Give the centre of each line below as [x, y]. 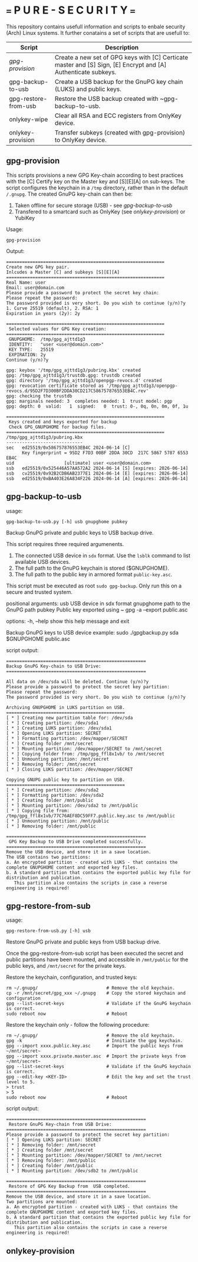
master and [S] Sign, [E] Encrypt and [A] [110, 64]
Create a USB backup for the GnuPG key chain [119, 81]
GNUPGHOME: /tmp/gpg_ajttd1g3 [47, 339]
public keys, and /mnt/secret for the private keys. [66, 966]
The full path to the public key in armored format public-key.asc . [93, 574]
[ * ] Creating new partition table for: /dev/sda [70, 718]
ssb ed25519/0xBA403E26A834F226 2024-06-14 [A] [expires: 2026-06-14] [97, 478]
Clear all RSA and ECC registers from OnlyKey [118, 116]
